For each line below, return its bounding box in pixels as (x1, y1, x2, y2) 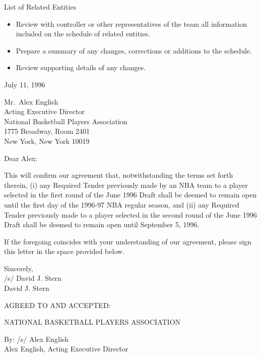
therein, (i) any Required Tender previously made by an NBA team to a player (4, 179, 248, 190)
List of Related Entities (4, 2, 77, 12)
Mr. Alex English (4, 96, 58, 107)
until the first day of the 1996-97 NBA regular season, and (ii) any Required (4, 199, 239, 210)
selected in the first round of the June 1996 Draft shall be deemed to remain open (4, 189, 257, 200)
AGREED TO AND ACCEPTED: (4, 299, 111, 310)
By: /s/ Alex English (4, 333, 69, 344)
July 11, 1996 (4, 79, 45, 89)
